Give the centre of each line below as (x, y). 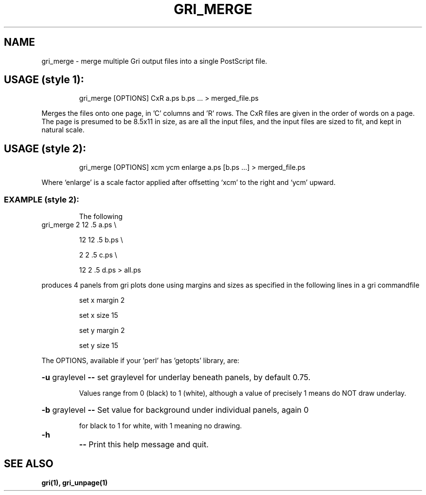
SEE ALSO (29, 464)
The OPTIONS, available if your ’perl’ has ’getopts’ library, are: (141, 361)
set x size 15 (98, 315)
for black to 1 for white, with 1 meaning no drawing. (160, 426)
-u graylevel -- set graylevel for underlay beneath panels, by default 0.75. (176, 377)
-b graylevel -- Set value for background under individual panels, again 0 (175, 410)
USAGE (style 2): (45, 148)
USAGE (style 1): (44, 80)
